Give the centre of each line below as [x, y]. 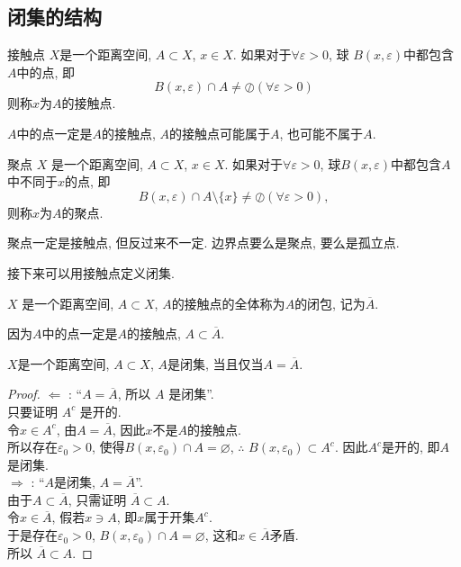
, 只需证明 [97, 499]
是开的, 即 [411, 447]
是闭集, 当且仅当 [215, 363]
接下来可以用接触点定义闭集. [91, 272]
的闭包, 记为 [330, 303]
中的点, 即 [46, 72]
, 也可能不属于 [321, 133]
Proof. [24, 394]
